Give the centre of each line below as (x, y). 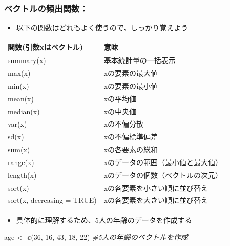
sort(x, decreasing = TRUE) (52, 200)
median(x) (24, 111)
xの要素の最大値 (131, 73)
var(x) (17, 124)
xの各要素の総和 (131, 149)
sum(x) (19, 149)
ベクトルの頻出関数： (46, 8)
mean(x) (21, 98)
